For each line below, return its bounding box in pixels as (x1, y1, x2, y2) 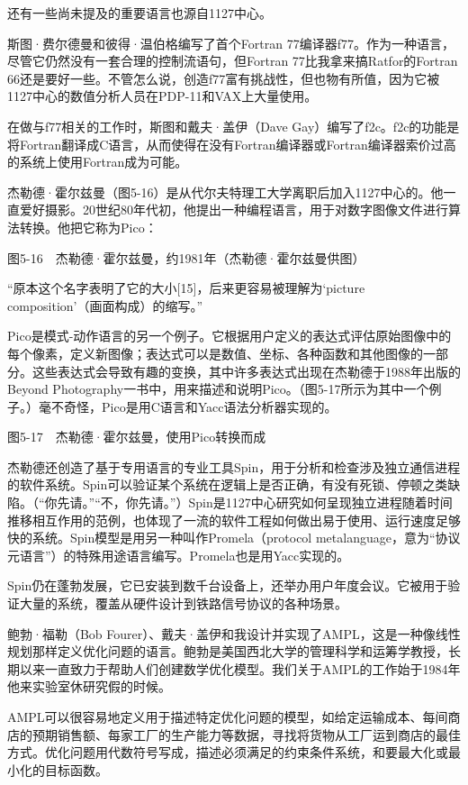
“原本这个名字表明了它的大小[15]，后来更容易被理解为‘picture (7, 278, 365, 297)
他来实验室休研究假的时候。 (7, 677, 171, 696)
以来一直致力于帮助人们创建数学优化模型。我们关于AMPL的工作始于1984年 (19, 659, 461, 678)
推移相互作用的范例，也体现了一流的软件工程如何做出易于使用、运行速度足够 (7, 510, 461, 529)
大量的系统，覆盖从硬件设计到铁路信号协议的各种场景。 (19, 594, 347, 613)
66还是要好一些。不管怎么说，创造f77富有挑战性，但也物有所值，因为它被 (7, 68, 440, 87)
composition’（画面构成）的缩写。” (7, 296, 203, 315)
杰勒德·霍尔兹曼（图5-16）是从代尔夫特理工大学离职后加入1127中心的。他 (7, 182, 444, 201)
